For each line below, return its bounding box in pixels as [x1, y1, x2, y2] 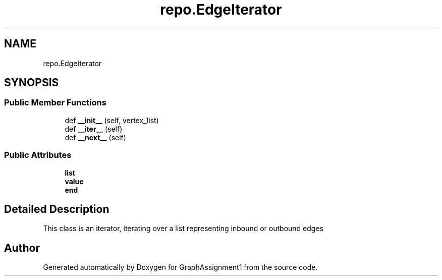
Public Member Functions [4, 97, 106, 108]
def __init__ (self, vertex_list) [65, 116, 159, 125]
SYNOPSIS [4, 76, 59, 89]
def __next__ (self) [65, 133, 126, 142]
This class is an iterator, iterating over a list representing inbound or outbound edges [43, 224, 323, 233]
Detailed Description [4, 202, 109, 215]
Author [4, 241, 40, 254]
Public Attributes [4, 150, 72, 160]
